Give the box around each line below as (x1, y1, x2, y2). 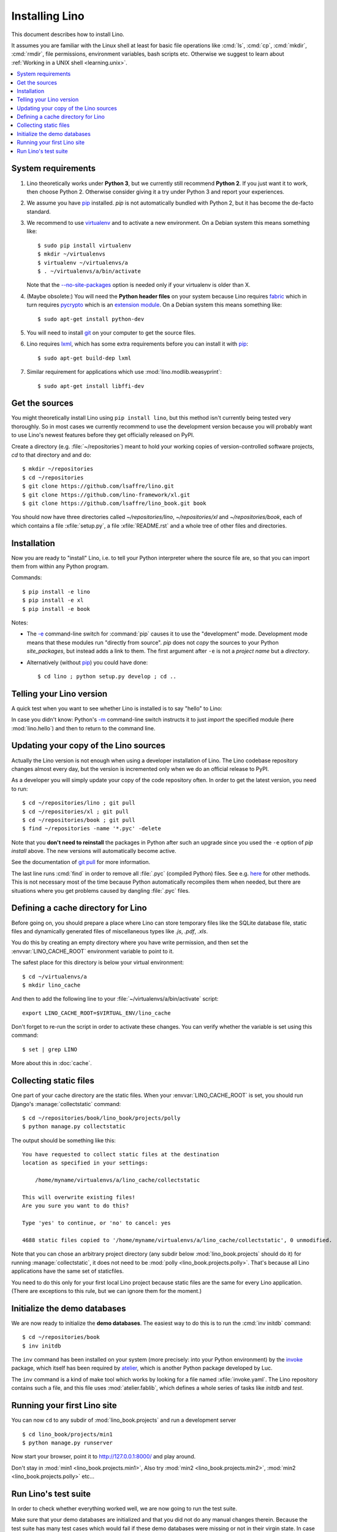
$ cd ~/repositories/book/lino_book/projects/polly (22, 1114, 181, 1121)
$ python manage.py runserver (22, 1439, 113, 1446)
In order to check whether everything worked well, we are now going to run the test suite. (11, 1504, 237, 1512)
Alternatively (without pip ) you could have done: (26, 659, 148, 666)
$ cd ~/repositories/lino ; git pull (22, 800, 136, 806)
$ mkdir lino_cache (22, 981, 81, 988)
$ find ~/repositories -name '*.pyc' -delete (22, 825, 162, 832)
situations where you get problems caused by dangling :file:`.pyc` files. (11, 887, 190, 894)
